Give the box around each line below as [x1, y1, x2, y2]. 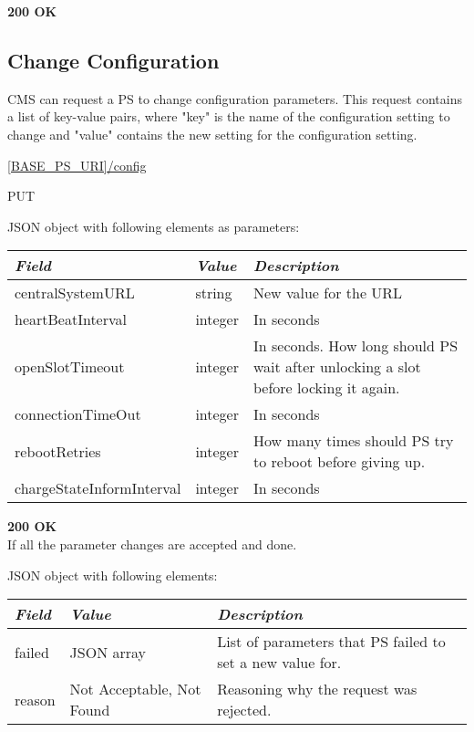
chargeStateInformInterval [15, 477, 181, 499]
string [195, 282, 232, 304]
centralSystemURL [15, 282, 135, 304]
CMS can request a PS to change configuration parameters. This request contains [7, 89, 462, 108]
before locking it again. [252, 377, 400, 399]
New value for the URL [252, 282, 403, 304]
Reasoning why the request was [217, 678, 417, 700]
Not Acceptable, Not [69, 678, 201, 700]
